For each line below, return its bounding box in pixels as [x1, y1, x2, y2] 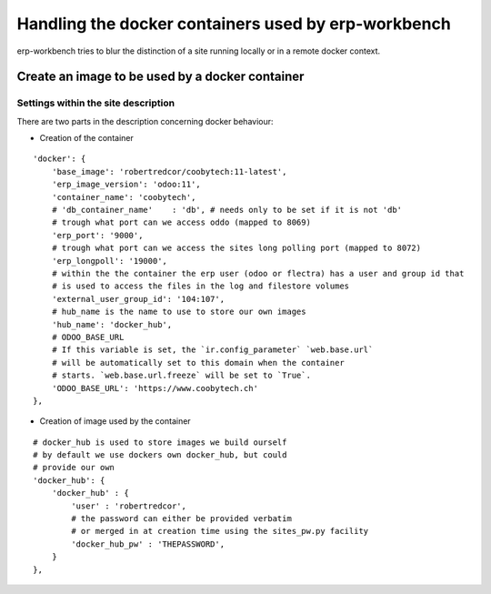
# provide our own [33, 462, 115, 473]
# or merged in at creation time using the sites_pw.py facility [71, 526, 369, 537]
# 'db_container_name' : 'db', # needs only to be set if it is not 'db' [51, 205, 403, 216]
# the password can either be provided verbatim [71, 514, 293, 524]
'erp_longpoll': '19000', [51, 256, 168, 266]
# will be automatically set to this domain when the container [51, 357, 345, 367]
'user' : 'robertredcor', [71, 500, 186, 511]
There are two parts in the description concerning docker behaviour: [16, 116, 274, 126]
